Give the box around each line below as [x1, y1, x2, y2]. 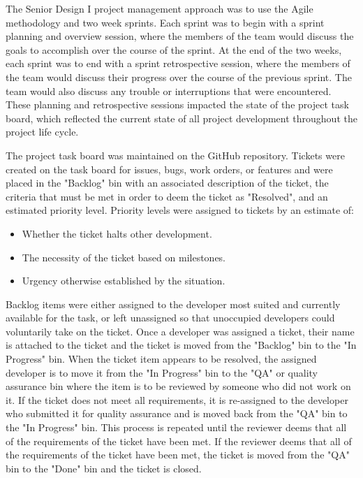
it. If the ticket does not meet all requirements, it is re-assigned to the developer [6, 392, 348, 407]
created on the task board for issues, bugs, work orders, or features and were [6, 161, 333, 176]
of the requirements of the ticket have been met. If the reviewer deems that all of [6, 433, 352, 448]
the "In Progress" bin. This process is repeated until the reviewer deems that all [6, 420, 347, 435]
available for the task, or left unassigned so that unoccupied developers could [6, 310, 335, 325]
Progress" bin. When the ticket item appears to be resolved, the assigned [6, 352, 317, 366]
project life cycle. [6, 124, 79, 139]
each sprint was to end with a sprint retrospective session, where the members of [6, 56, 350, 71]
